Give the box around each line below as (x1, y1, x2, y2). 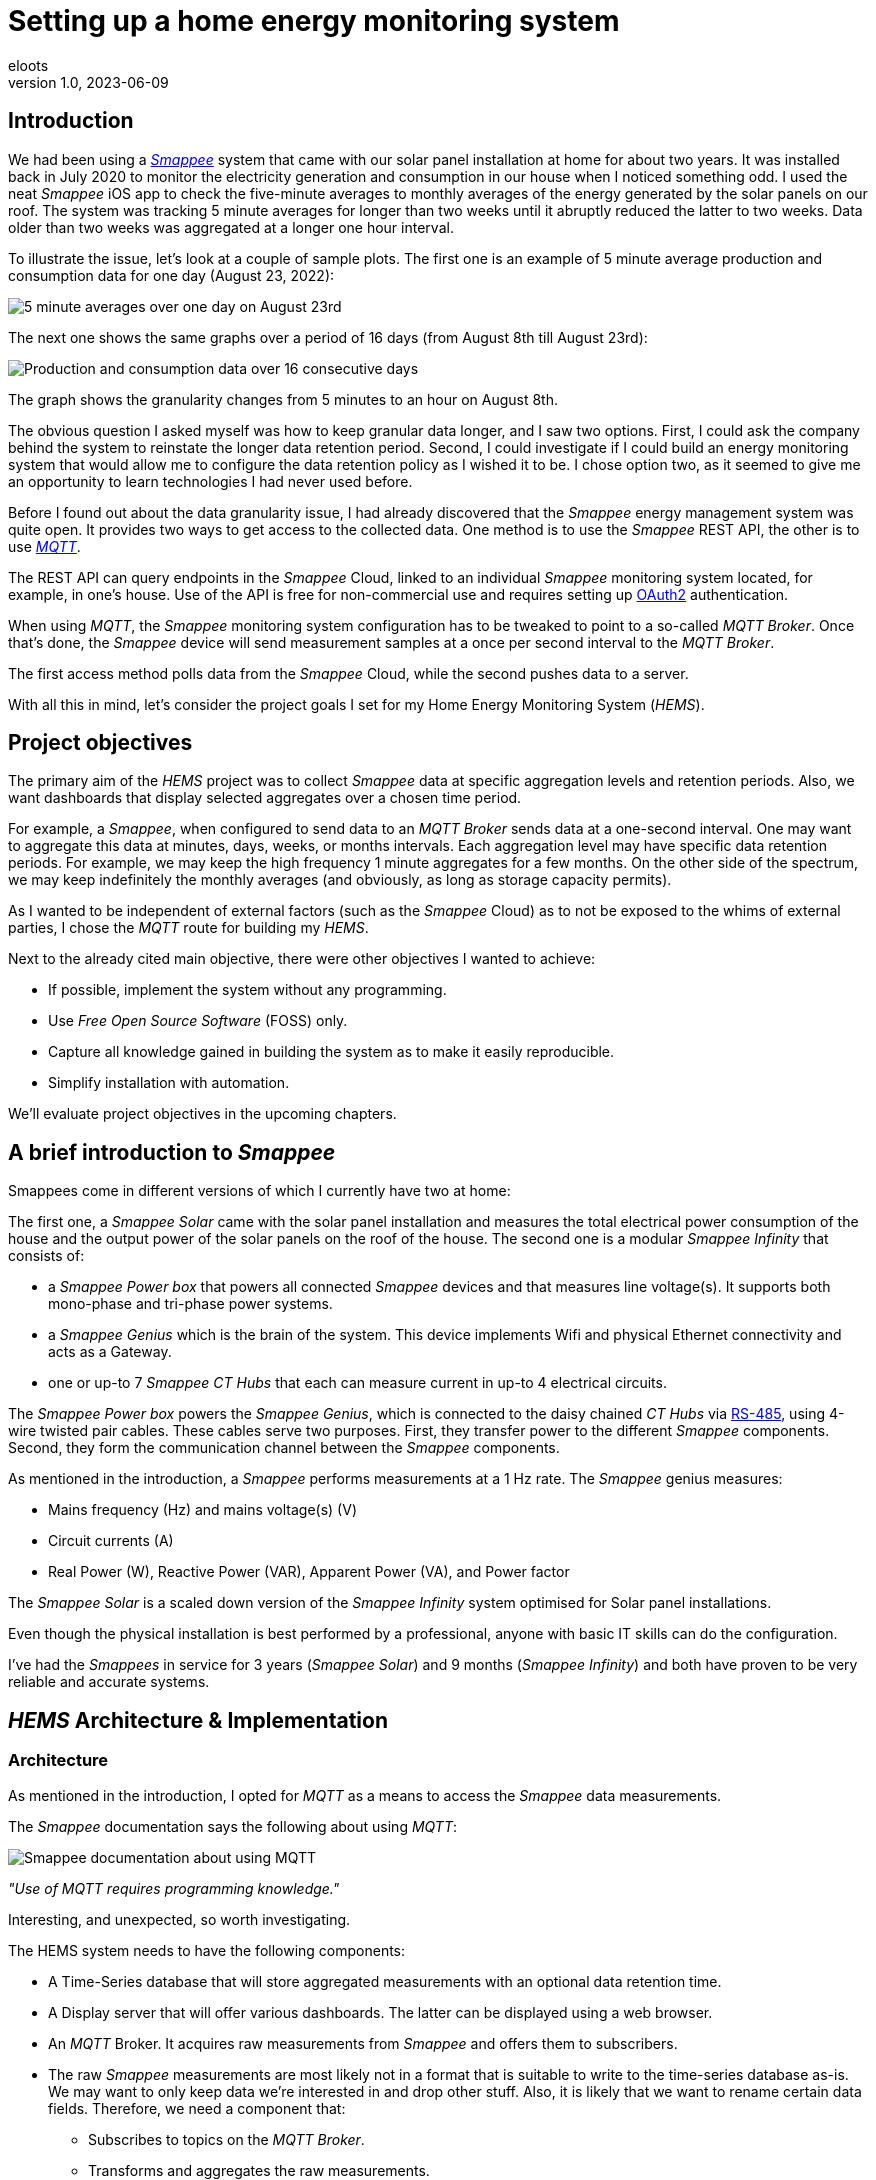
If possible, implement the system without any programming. (48, 981, 447, 999)
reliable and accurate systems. (8, 1673, 210, 1691)
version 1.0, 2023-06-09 (8, 73, 169, 91)
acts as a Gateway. (48, 1343, 172, 1361)
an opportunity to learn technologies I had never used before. (8, 472, 413, 490)
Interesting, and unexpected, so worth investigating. (8, 1910, 351, 1928)
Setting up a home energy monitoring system (8, 4, 620, 38)
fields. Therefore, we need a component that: (48, 2099, 346, 2117)
